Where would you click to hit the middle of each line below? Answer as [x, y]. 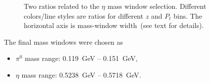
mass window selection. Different [157, 6]
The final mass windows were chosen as [64, 41]
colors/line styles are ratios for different [84, 15]
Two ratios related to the [62, 6]
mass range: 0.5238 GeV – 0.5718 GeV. [81, 74]
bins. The [188, 15]
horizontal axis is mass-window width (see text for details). [114, 25]
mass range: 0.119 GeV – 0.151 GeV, [81, 58]
